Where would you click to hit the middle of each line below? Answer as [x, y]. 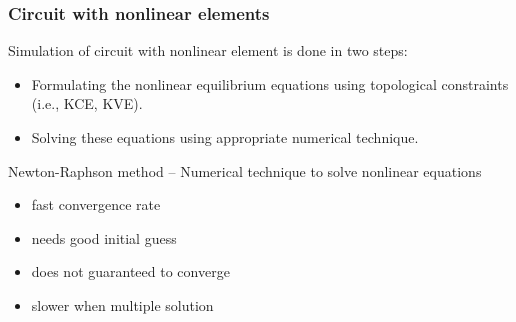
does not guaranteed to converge [130, 271]
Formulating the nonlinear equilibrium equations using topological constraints [270, 83]
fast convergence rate [96, 204]
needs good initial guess [104, 237]
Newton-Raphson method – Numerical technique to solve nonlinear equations [245, 170]
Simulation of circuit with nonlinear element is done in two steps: [208, 50]
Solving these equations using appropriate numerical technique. [225, 137]
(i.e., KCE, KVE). [87, 103]
